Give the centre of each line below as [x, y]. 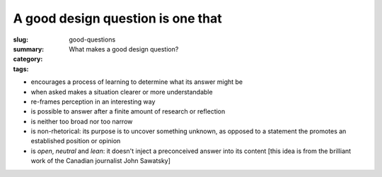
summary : [29, 49]
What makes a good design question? [124, 49]
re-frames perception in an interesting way [93, 102]
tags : [21, 69]
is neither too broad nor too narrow [82, 121]
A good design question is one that [117, 18]
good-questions [92, 39]
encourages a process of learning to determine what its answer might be [137, 82]
